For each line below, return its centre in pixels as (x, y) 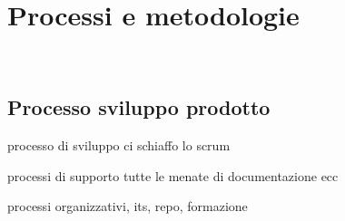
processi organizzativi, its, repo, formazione (128, 206)
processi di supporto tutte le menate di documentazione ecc (173, 175)
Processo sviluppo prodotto (139, 107)
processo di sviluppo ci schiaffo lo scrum (119, 144)
